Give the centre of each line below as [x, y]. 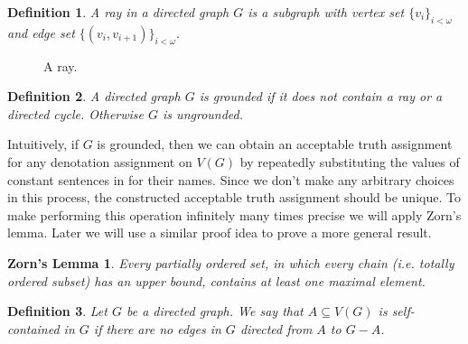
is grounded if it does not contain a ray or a [321, 96]
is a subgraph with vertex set [326, 12]
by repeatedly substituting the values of [350, 161]
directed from [276, 328]
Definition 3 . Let [57, 311]
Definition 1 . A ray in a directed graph [118, 12]
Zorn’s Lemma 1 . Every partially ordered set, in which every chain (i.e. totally [231, 262]
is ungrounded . [203, 113]
